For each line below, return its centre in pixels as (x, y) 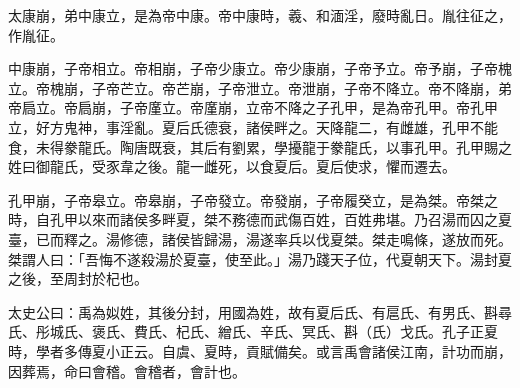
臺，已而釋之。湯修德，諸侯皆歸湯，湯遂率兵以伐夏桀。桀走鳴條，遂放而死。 (260, 238)
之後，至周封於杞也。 (78, 278)
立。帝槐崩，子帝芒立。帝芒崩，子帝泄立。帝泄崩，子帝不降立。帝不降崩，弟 (260, 87)
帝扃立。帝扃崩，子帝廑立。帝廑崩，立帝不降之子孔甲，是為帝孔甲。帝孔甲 (253, 107)
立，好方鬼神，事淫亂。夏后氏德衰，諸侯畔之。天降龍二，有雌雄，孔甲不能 (253, 126)
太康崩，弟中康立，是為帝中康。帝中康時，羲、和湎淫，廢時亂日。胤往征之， (260, 15)
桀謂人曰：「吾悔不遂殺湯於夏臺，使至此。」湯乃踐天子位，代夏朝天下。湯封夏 (260, 258)
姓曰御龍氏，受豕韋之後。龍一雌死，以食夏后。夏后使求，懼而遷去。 (232, 166)
